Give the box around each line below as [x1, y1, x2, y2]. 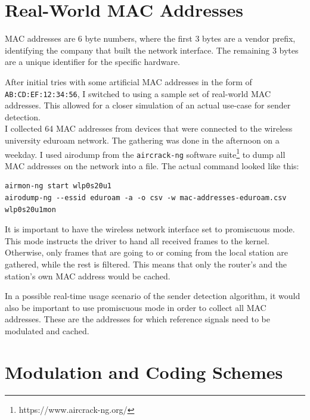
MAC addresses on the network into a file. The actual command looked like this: [5, 159, 299, 172]
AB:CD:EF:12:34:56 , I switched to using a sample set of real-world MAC [5, 87, 271, 99]
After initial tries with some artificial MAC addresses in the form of [5, 75, 252, 88]
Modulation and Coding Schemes [5, 359, 283, 384]
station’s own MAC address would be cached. [5, 269, 170, 282]
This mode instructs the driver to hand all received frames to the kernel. [5, 234, 269, 247]
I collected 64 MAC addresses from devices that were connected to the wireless [5, 122, 293, 135]
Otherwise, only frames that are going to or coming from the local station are [5, 246, 288, 259]
